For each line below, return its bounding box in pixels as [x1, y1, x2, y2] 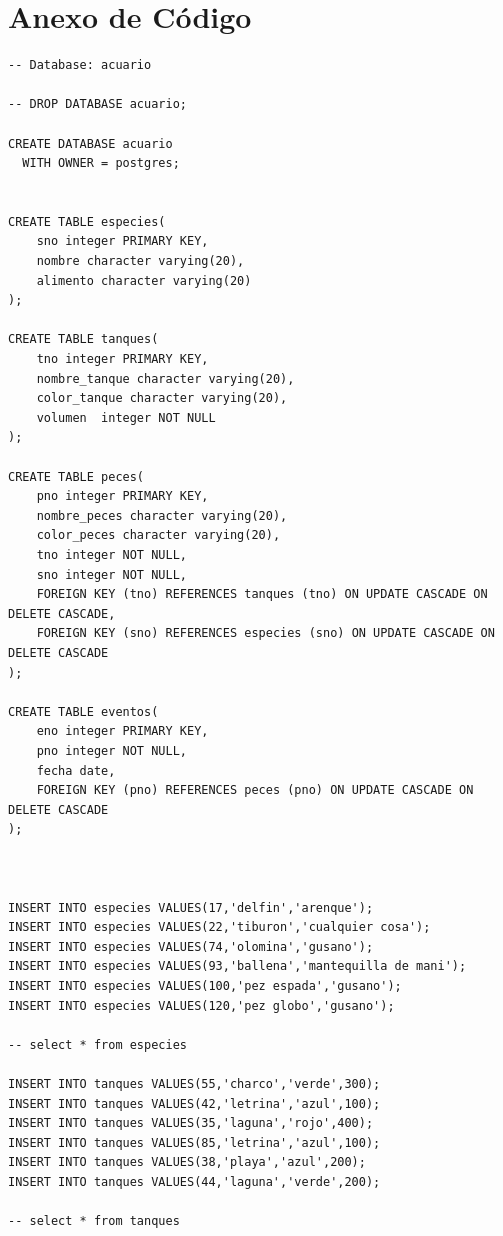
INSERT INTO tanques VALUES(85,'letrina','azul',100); [8, 1135, 381, 1150]
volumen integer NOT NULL [36, 410, 216, 425]
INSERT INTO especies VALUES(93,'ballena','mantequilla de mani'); [8, 959, 467, 974]
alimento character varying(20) [36, 273, 252, 288]
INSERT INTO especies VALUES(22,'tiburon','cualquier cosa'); [8, 920, 431, 935]
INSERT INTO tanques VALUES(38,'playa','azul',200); [8, 1155, 366, 1170]
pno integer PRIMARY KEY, [36, 489, 209, 504]
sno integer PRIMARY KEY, [36, 234, 209, 249]
